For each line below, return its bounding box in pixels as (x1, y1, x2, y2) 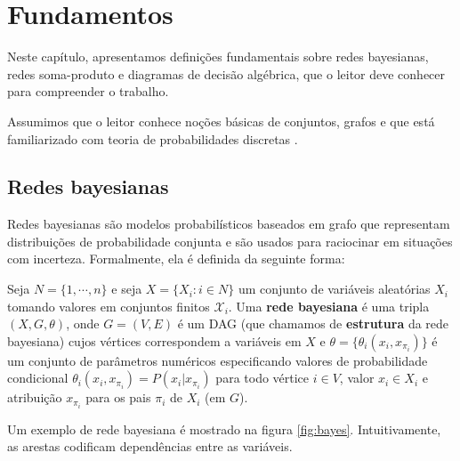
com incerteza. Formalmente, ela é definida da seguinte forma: (7, 249, 345, 268)
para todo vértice (215, 368, 310, 387)
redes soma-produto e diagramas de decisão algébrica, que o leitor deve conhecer (7, 64, 446, 83)
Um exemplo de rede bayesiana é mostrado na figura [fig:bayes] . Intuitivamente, (7, 419, 441, 438)
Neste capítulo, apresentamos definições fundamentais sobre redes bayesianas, (7, 47, 429, 66)
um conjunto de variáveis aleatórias (238, 279, 431, 298)
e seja (111, 279, 142, 298)
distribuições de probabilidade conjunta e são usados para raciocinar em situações (7, 231, 453, 250)
